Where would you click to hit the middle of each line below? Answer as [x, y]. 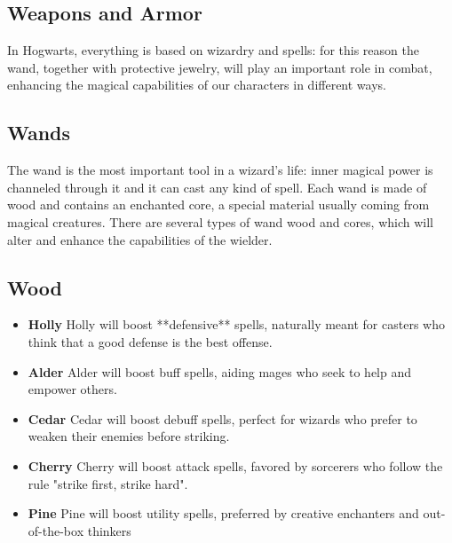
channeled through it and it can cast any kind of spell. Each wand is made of [217, 187]
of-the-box [56, 530]
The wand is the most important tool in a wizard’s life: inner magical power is [220, 170]
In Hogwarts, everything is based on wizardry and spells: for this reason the [213, 50]
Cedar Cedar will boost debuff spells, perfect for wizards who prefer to [222, 418]
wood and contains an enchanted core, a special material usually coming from [218, 205]
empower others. [72, 389]
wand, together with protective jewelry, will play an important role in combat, [220, 67]
